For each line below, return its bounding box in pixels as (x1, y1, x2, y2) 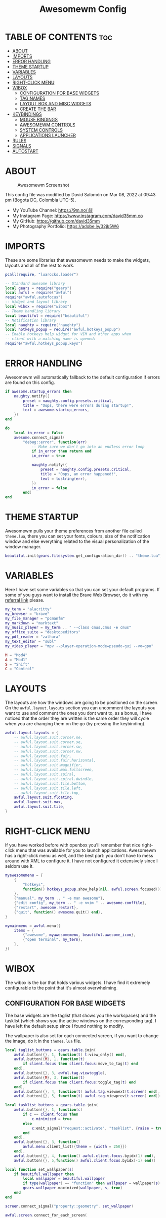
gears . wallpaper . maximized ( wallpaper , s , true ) (23, 1186, 123, 1191)
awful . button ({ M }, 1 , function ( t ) (14, 1057, 85, 1062)
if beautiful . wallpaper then (14, 1171, 74, 1177)
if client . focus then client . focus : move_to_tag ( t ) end (23, 1062, 138, 1066)
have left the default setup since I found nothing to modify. (5, 1023, 124, 1029)
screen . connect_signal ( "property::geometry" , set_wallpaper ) (5, 1204, 134, 1209)
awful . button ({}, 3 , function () (14, 1140, 81, 1144)
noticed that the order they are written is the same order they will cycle (5, 715, 149, 721)
